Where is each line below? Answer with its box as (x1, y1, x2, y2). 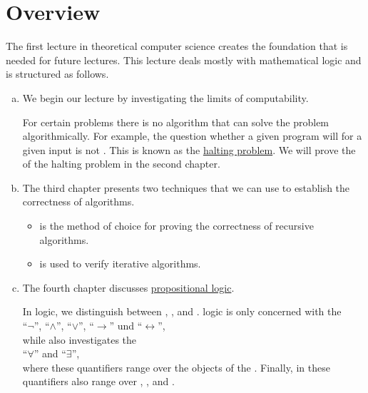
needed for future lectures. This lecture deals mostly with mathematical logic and (6, 52, 362, 67)
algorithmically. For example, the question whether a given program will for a (22, 128, 362, 143)
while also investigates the (22, 332, 137, 347)
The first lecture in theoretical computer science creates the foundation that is (6, 39, 348, 53)
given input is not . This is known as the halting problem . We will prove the (22, 142, 356, 157)
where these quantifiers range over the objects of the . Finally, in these (22, 359, 330, 374)
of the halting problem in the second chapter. (22, 156, 220, 171)
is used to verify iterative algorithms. (39, 256, 201, 271)
